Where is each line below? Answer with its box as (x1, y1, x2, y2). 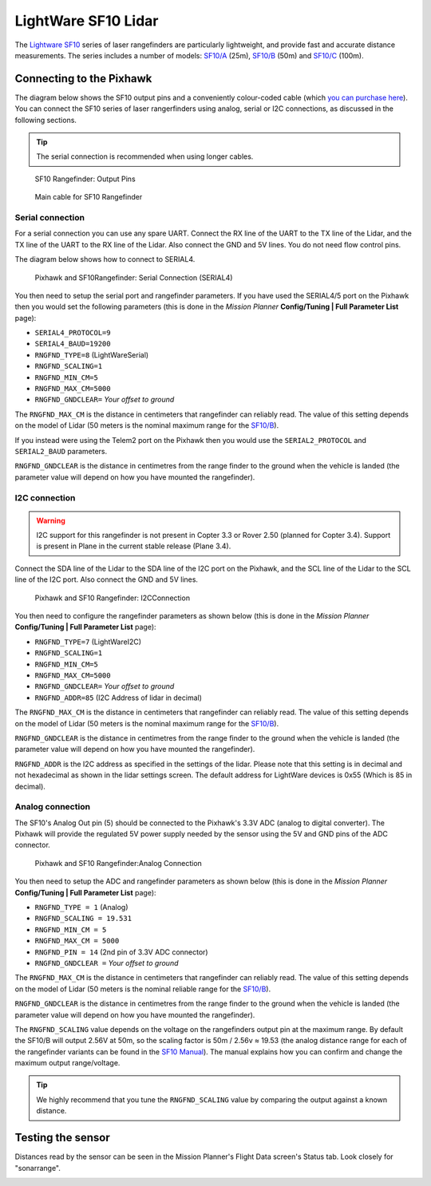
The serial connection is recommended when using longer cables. (36, 152, 254, 161)
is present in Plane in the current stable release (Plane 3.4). (36, 541, 231, 551)
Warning (36, 516, 65, 525)
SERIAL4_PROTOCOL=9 (34, 328, 111, 338)
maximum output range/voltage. (14, 1058, 121, 1068)
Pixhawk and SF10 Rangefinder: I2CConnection (34, 593, 191, 603)
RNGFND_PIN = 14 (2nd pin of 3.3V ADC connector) (34, 947, 208, 957)
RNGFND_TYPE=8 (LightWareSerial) (34, 350, 149, 359)
